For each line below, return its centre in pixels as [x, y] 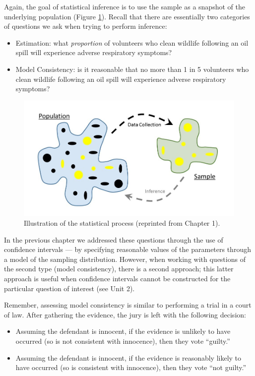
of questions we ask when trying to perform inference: [86, 26]
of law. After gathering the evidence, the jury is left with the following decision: [125, 314]
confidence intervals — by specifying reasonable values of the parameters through [127, 249]
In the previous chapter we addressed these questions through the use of [114, 239]
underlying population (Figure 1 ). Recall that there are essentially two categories [127, 16]
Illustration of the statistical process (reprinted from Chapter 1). [122, 223]
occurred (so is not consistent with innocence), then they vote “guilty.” [123, 341]
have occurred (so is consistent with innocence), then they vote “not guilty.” [131, 367]
